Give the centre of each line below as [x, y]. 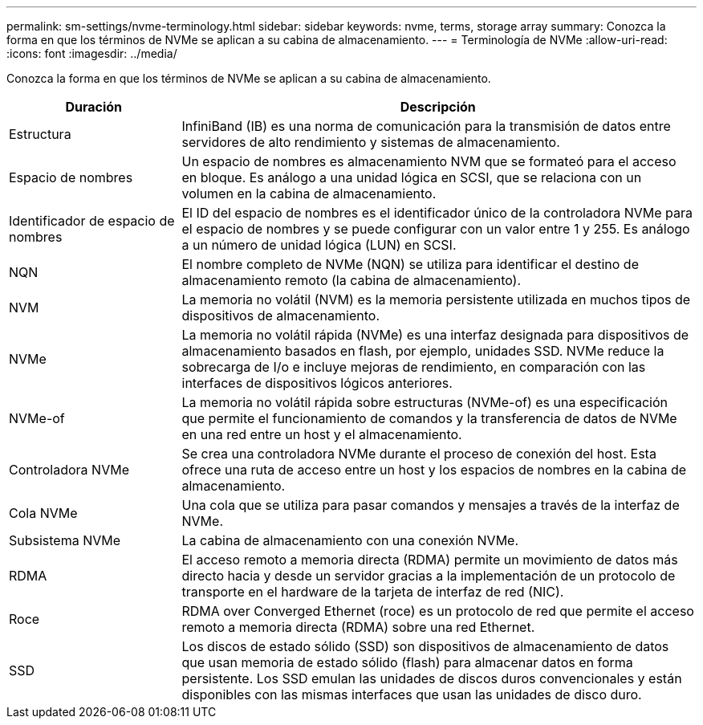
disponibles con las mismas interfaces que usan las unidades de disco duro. [412, 694]
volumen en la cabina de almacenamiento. [309, 193]
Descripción [438, 107]
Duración [94, 107]
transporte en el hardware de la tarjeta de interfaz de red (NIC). [373, 592]
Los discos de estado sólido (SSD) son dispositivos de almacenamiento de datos [425, 646]
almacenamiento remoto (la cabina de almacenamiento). [351, 280]
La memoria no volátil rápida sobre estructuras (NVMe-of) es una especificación [425, 402]
